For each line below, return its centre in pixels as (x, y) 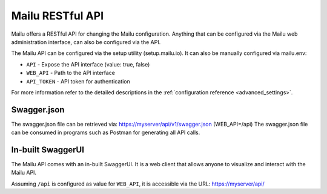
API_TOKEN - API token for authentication (78, 81)
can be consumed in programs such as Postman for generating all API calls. (106, 132)
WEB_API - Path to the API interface (71, 73)
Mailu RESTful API (58, 16)
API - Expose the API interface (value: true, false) (88, 64)
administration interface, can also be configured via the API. (86, 42)
